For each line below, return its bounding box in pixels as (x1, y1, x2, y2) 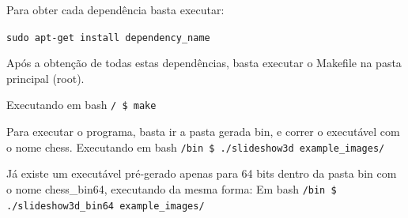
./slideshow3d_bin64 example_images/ (6, 200, 205, 212)
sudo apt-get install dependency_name (6, 32, 210, 43)
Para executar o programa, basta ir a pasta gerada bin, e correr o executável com (6, 123, 400, 140)
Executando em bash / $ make (6, 96, 157, 113)
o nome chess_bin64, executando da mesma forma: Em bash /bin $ (6, 180, 337, 197)
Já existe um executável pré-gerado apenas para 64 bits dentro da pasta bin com (6, 165, 397, 182)
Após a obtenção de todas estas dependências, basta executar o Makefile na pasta (6, 54, 402, 71)
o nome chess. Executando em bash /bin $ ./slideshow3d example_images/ (6, 138, 385, 155)
